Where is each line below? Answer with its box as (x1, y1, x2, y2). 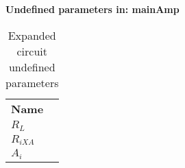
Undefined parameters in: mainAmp (5, 2, 180, 16)
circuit (16, 43, 47, 59)
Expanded (8, 27, 56, 43)
